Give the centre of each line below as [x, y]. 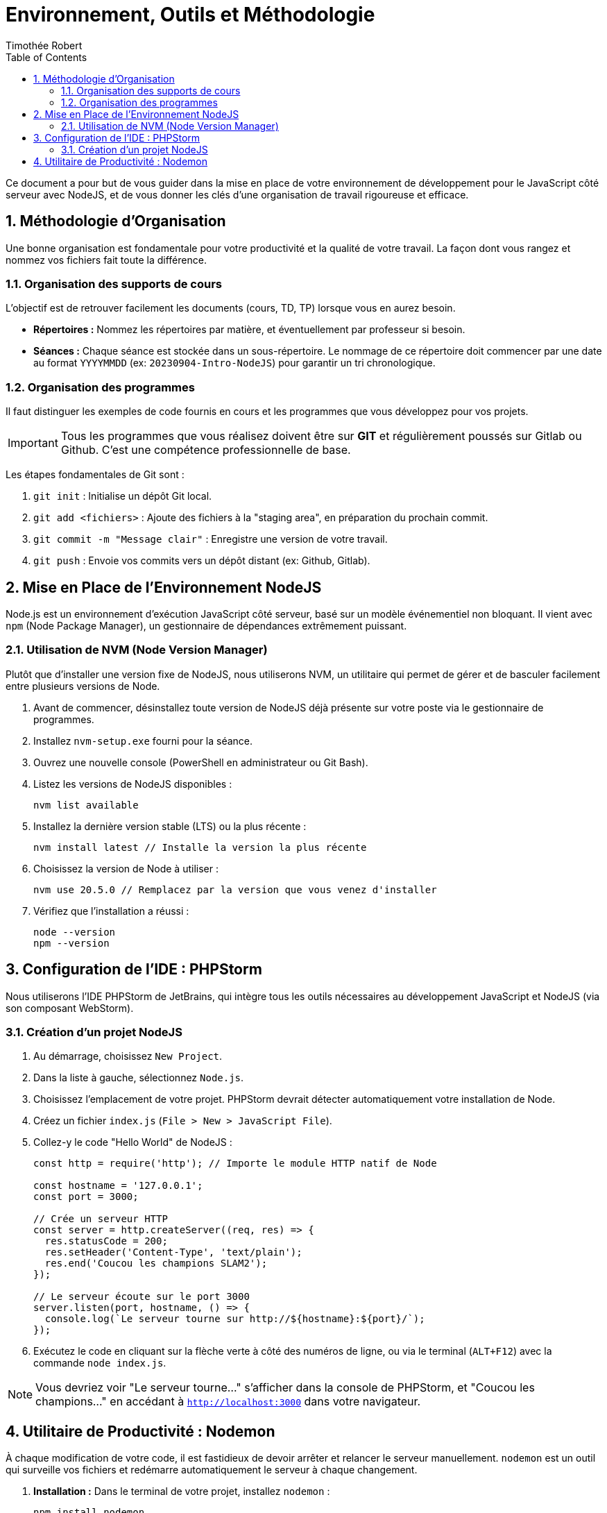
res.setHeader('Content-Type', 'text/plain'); [173, 1252]
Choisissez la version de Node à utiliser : [126, 868]
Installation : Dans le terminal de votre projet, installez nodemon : [182, 1491]
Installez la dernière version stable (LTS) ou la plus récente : [170, 826]
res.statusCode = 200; [106, 1241]
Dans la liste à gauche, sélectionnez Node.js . [139, 1078]
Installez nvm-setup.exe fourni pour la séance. [143, 741]
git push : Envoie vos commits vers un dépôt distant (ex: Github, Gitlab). [202, 561]
